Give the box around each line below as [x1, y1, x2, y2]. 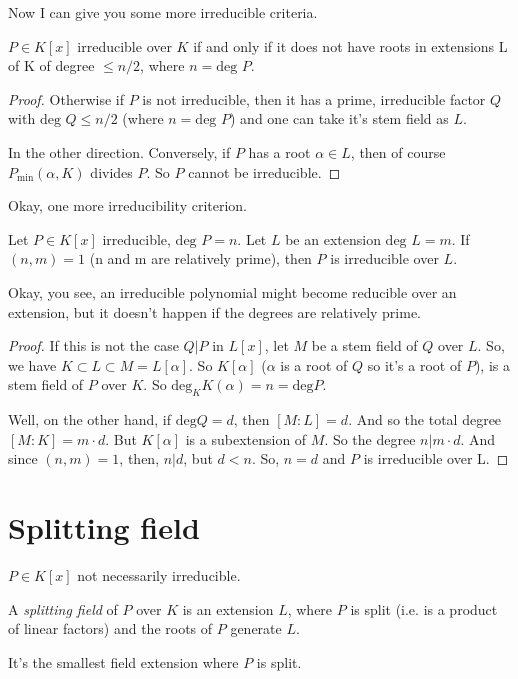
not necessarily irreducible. [77, 565, 241, 586]
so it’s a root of [367, 354, 462, 375]
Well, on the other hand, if [8, 409, 172, 430]
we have [8, 354, 57, 375]
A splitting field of [8, 598, 118, 619]
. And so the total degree [348, 409, 502, 430]
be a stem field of [311, 335, 418, 356]
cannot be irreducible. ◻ [188, 161, 341, 182]
